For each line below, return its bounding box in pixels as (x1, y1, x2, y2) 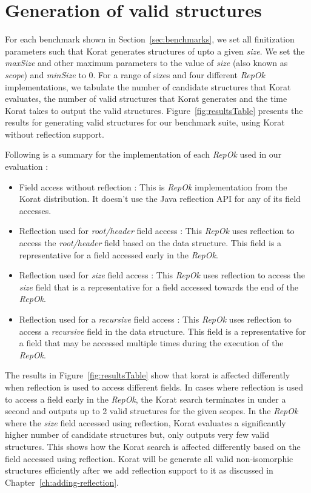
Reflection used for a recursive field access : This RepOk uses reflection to (19, 313, 292, 325)
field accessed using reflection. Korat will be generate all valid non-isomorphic (5, 452, 293, 464)
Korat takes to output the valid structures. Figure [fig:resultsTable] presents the (5, 104, 303, 116)
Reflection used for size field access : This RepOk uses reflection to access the (19, 269, 306, 281)
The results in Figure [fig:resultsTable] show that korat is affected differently (5, 369, 290, 381)
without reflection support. (5, 127, 104, 140)
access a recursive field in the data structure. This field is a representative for (19, 324, 306, 337)
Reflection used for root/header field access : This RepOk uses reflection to (19, 224, 295, 237)
